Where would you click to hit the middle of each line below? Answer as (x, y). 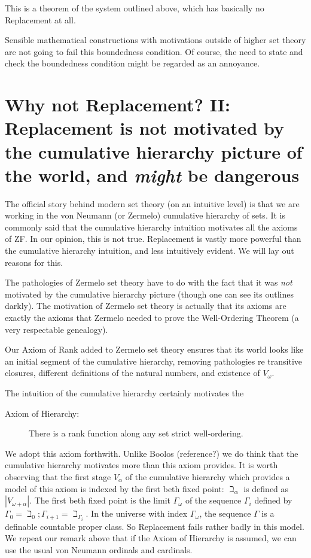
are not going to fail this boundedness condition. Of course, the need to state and (154, 51)
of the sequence (213, 500)
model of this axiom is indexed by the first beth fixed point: (115, 488)
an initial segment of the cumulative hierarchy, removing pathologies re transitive (154, 361)
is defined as (266, 488)
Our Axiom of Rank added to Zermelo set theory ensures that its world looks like (154, 349)
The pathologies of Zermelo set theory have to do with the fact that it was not (149, 282)
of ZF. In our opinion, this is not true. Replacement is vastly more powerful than (153, 239)
